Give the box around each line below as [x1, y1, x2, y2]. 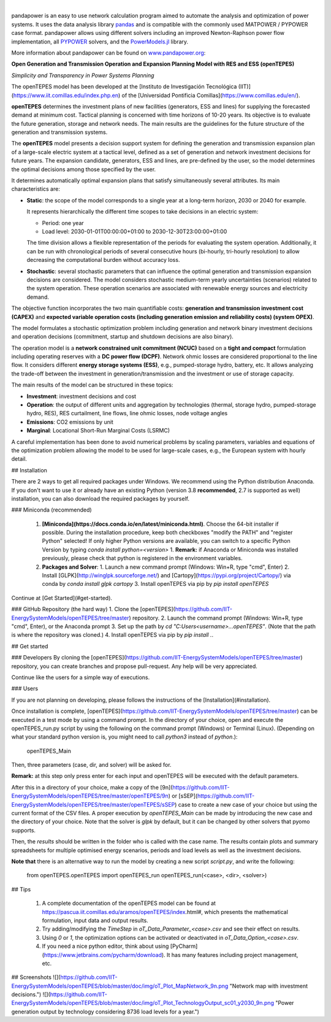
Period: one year [42, 219, 84, 226]
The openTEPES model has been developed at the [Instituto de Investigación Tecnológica [11, 83, 237, 90]
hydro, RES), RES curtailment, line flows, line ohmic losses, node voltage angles [26, 410, 228, 417]
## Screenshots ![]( [11, 974, 61, 981]
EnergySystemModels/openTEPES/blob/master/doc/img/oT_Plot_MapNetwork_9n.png [11, 982, 229, 989]
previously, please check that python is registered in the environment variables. [42, 555, 243, 562]
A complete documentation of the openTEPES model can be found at [42, 899, 216, 907]
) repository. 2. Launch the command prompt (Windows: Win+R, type [129, 614, 303, 621]
